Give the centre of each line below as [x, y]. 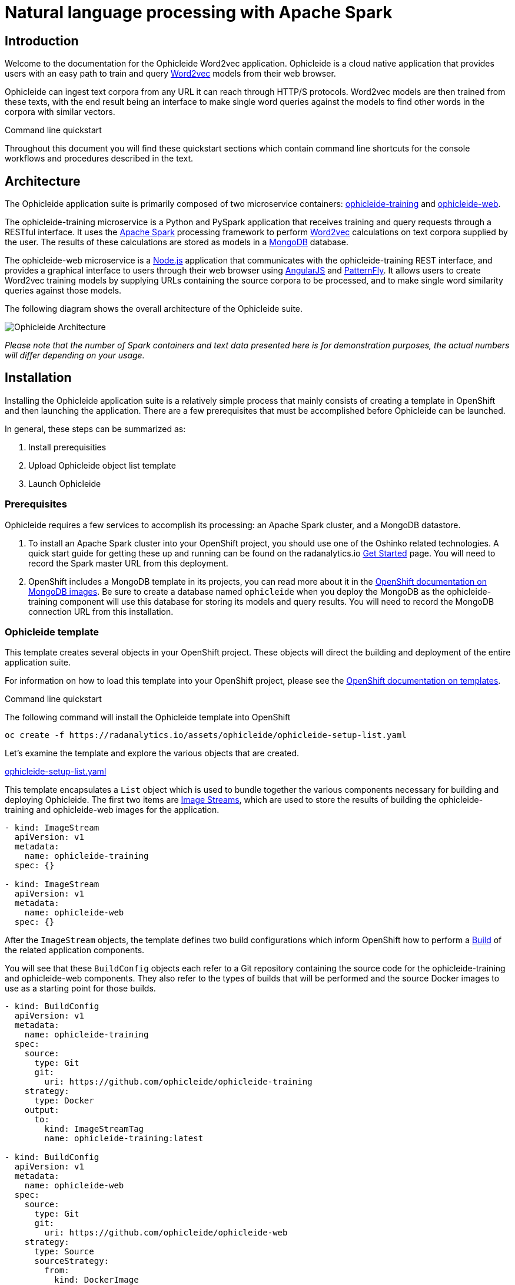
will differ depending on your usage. [75, 355]
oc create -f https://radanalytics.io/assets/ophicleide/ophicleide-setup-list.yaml [206, 735]
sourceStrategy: [72, 1261]
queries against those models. [63, 291]
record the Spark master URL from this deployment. [128, 563]
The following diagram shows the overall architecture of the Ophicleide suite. [154, 309]
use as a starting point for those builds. [80, 989]
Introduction [42, 41]
